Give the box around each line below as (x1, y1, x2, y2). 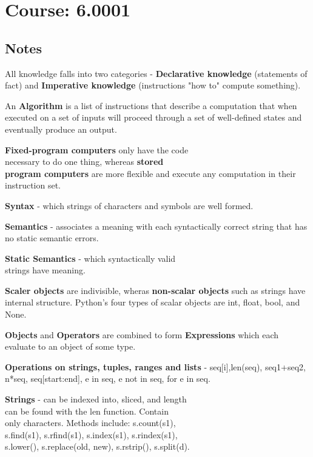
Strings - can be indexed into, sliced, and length (5, 393, 187, 405)
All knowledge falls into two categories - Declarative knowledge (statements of (5, 67, 308, 79)
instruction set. (5, 179, 61, 192)
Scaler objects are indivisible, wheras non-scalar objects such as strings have (5, 284, 306, 296)
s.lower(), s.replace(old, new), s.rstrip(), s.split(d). (5, 440, 190, 453)
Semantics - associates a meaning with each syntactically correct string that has (5, 219, 308, 232)
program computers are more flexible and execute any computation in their (5, 167, 296, 179)
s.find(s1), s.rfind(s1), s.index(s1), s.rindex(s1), (5, 428, 178, 441)
